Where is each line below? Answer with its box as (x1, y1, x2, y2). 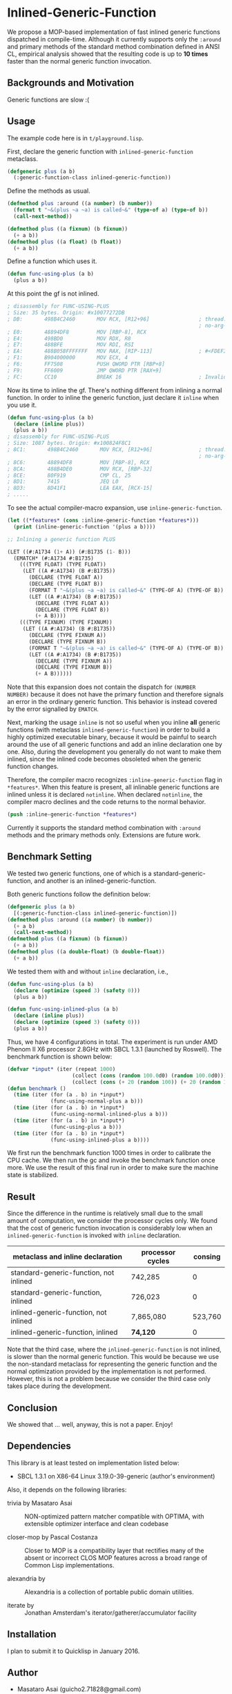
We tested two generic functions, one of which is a (7, 869, 152, 877)
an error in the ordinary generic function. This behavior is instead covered (7, 698, 217, 706)
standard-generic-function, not (10, 1268, 115, 1277)
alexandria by (7, 1574, 46, 1583)
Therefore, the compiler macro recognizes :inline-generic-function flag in (7, 776, 223, 784)
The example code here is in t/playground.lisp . (7, 133, 144, 142)
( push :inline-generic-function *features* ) (7, 811, 137, 818)
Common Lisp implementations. (24, 1561, 115, 1569)
